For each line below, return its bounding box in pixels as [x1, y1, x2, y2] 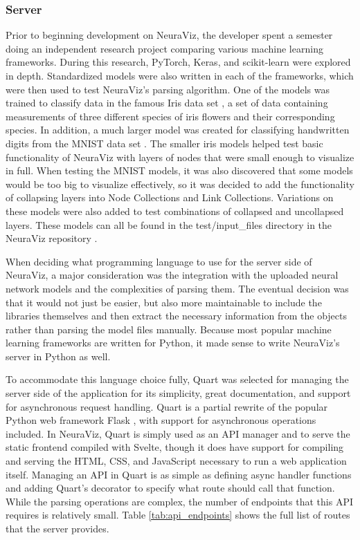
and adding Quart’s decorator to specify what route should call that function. [6, 481, 335, 495]
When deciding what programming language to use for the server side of [6, 254, 312, 268]
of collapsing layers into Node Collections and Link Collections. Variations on [6, 190, 334, 205]
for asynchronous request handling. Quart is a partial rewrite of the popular [6, 399, 328, 413]
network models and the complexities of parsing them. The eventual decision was [6, 281, 349, 295]
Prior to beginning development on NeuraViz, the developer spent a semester [6, 28, 333, 42]
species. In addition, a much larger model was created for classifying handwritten [6, 122, 350, 137]
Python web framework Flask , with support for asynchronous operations [6, 413, 316, 427]
